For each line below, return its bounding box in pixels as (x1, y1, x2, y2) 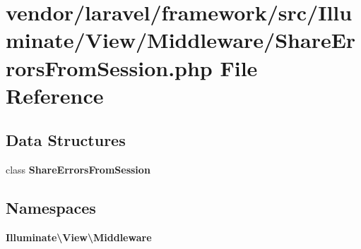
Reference (6, 80, 104, 109)
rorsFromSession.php (6, 53, 213, 82)
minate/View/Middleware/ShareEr (6, 25, 356, 54)
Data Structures (6, 129, 126, 151)
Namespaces (6, 197, 96, 219)
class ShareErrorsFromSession (6, 162, 150, 177)
